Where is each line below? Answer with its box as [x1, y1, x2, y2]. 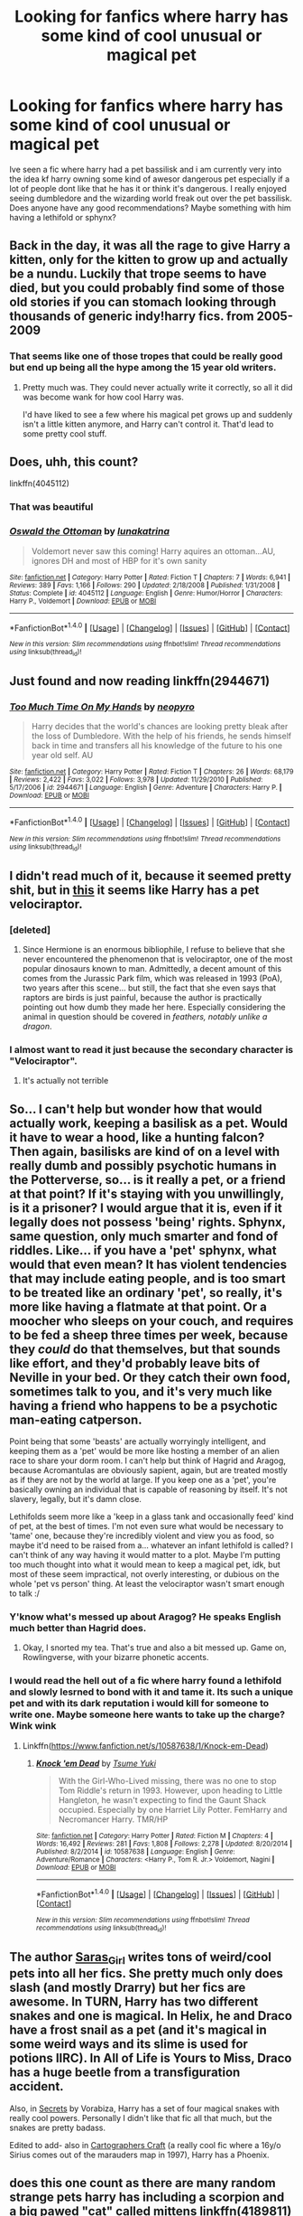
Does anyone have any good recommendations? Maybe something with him [9, 202, 291, 213]
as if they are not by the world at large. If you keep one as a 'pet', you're [9, 1475, 277, 1486]
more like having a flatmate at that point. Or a [9, 1299, 268, 1314]
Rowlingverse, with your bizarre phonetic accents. [22, 1652, 209, 1663]
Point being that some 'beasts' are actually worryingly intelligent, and [9, 1436, 266, 1447]
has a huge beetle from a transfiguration [9, 2065, 241, 2080]
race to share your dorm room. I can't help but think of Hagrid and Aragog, [9, 1455, 287, 1466]
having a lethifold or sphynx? [9, 211, 117, 222]
